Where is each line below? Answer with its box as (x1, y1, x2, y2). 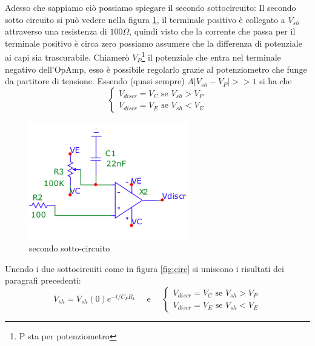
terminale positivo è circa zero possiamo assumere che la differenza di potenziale (5, 36, 302, 49)
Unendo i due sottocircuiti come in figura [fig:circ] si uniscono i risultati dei (5, 262, 284, 274)
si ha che (259, 75, 292, 87)
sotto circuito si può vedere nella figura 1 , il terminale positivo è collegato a (5, 13, 285, 25)
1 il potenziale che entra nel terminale (141, 49, 281, 64)
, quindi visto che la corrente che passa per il (129, 25, 296, 38)
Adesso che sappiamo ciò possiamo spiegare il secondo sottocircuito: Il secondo (5, 1, 296, 13)
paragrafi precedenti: (5, 274, 81, 287)
